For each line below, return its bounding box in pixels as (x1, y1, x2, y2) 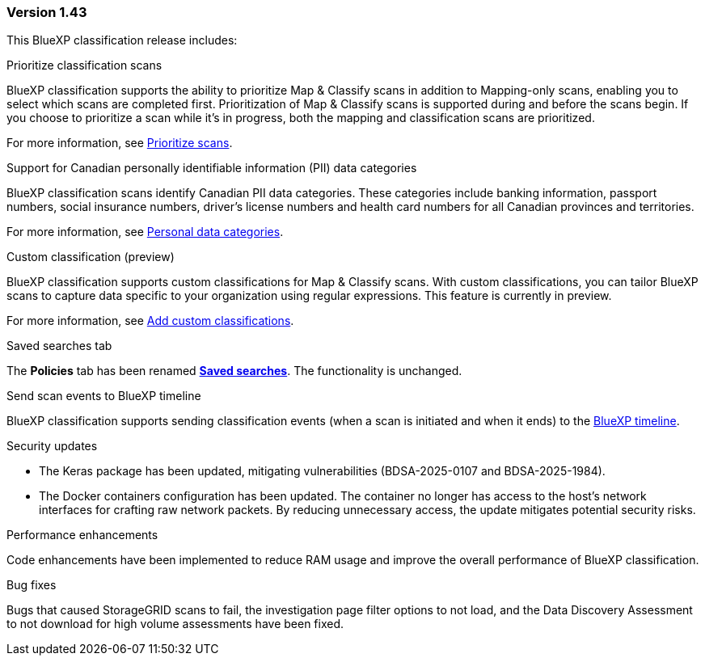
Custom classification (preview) (6, 250, 175, 264)
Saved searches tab (6, 339, 112, 353)
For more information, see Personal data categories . (6, 225, 284, 239)
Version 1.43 (6, 4, 87, 20)
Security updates (6, 439, 98, 453)
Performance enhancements (6, 528, 158, 542)
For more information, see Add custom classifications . (6, 314, 294, 328)
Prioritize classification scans (6, 58, 163, 73)
